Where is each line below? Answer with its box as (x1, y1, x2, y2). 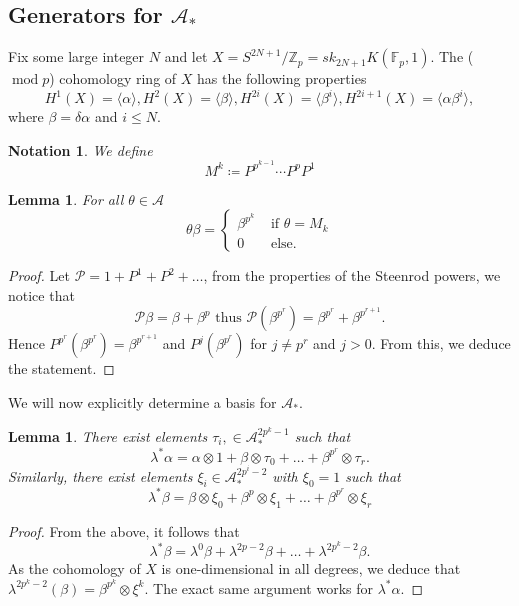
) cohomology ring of (49, 68, 177, 89)
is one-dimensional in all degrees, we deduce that (161, 558, 461, 579)
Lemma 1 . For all (8, 188, 124, 209)
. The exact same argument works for (144, 577, 373, 598)
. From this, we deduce (371, 333, 511, 354)
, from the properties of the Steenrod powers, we (203, 265, 501, 286)
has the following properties (197, 68, 367, 89)
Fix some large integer (8, 46, 145, 67)
